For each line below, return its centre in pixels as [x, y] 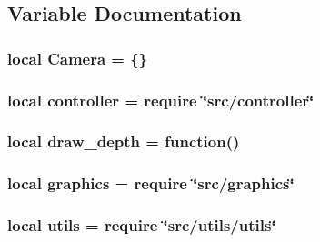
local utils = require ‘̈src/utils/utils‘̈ [142, 225]
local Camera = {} [78, 58]
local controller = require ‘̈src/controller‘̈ [161, 100]
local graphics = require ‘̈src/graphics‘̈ [151, 183]
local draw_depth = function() [124, 141]
